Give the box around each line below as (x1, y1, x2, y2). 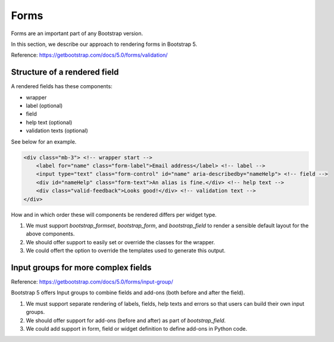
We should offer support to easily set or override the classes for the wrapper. (26, 238, 216, 245)
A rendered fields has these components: (11, 83, 113, 90)
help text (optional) (26, 119, 73, 126)
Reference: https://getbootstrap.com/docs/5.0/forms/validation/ (11, 51, 168, 59)
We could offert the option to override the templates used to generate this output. (26, 247, 226, 254)
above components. (26, 230, 75, 238)
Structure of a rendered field (11, 67, 119, 77)
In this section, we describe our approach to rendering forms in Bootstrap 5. (11, 41, 198, 48)
